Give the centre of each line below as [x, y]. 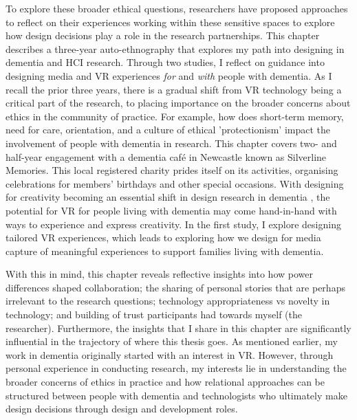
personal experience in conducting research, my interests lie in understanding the [176, 368]
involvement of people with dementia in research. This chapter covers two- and [171, 143]
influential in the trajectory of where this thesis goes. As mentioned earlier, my [172, 341]
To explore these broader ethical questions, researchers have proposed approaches [177, 8]
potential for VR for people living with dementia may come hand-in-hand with [171, 210]
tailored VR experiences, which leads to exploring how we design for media [163, 237]
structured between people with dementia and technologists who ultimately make [176, 395]
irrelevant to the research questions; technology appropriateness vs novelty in [168, 301]
